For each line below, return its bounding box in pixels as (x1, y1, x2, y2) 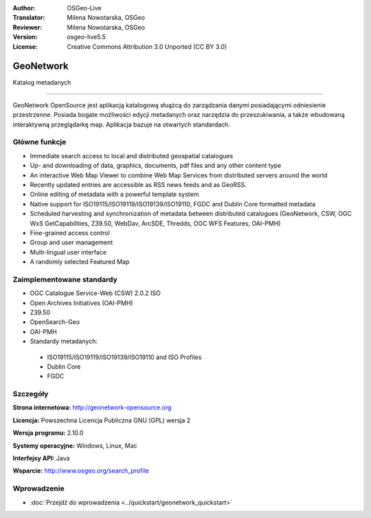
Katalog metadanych (12, 78, 71, 87)
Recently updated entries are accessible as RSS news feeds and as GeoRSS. (30, 180, 247, 188)
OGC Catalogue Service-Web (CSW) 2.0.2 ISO (30, 289, 161, 297)
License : (12, 42, 38, 51)
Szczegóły (12, 389, 49, 399)
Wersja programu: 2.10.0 (12, 429, 84, 437)
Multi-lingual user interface (30, 248, 106, 256)
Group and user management (30, 238, 113, 247)
